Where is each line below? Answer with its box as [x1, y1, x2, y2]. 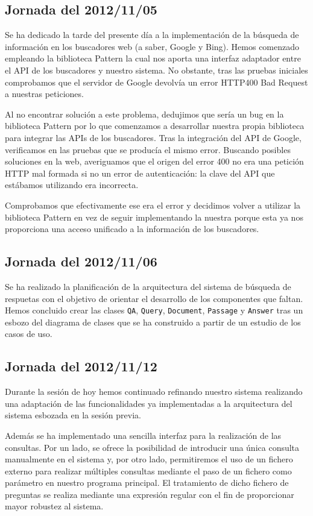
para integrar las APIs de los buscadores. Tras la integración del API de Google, [5, 131, 302, 143]
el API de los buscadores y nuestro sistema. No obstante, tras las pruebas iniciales [5, 63, 308, 76]
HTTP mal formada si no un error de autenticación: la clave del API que [5, 166, 275, 179]
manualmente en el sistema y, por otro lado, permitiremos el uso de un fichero [5, 453, 293, 465]
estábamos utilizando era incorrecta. [5, 178, 139, 191]
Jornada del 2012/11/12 [5, 357, 157, 376]
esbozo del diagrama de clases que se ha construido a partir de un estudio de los [5, 315, 301, 328]
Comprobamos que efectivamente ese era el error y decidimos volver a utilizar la [5, 198, 301, 211]
